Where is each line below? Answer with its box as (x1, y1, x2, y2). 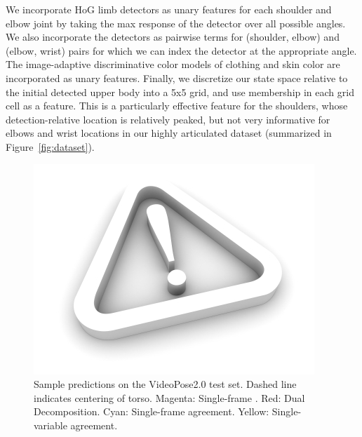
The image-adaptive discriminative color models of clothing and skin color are (6, 57, 340, 72)
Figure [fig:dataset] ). (6, 139, 95, 154)
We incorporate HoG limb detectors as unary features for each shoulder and (6, 2, 332, 16)
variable (34, 417, 67, 432)
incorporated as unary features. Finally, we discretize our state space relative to (6, 70, 348, 85)
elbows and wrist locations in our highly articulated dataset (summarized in (6, 126, 332, 140)
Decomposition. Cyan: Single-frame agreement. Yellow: (34, 404, 269, 419)
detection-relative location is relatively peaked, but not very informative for (6, 112, 330, 126)
